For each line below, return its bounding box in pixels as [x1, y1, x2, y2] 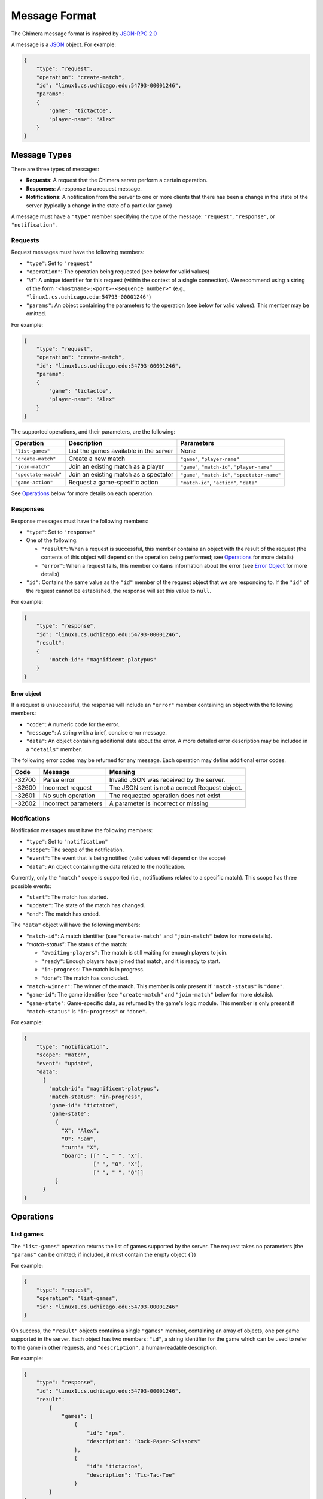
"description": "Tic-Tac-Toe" [87, 1471, 176, 1478]
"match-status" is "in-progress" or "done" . [26, 1008, 147, 1015]
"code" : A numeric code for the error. [26, 720, 120, 728]
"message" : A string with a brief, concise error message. [26, 729, 167, 736]
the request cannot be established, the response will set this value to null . [26, 587, 212, 594]
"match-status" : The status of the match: [26, 940, 128, 947]
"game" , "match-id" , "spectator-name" [180, 471, 281, 479]
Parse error [42, 775, 75, 784]
